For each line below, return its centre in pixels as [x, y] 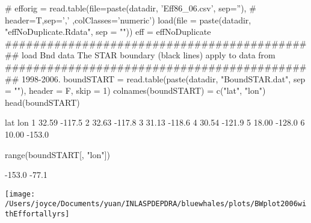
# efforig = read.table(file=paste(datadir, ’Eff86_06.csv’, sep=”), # [131, 8]
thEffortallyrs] [37, 214]
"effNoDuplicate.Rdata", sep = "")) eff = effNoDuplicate [108, 32]
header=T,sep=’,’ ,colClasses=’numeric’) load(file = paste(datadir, [128, 20]
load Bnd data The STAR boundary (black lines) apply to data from [148, 55]
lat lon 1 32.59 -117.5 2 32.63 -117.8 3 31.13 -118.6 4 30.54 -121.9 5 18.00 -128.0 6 [155, 122]
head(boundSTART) [42, 102]
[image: [20, 194]
